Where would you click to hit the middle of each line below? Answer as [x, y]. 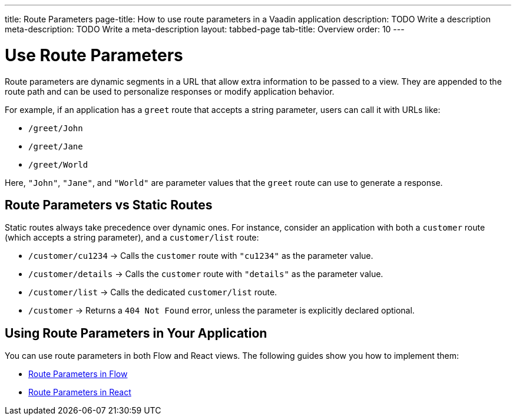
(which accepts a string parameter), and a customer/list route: [132, 238]
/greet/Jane [56, 146]
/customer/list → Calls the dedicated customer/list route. [153, 292]
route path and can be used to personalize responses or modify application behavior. [170, 91]
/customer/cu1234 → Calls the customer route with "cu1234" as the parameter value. [201, 256]
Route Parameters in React [80, 392]
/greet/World [58, 164]
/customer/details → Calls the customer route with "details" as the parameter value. [206, 274]
